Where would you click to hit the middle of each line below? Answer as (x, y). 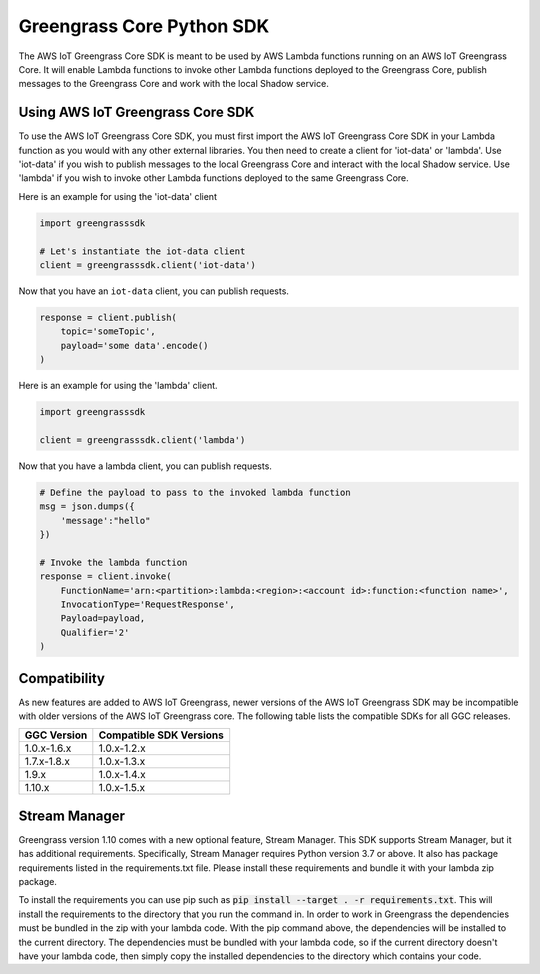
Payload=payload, (103, 618)
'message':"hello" (105, 520)
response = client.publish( (108, 317)
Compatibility (61, 678)
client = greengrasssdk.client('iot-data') (148, 264)
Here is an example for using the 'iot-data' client (117, 196)
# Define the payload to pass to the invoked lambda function (195, 492)
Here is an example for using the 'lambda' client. (118, 386)
